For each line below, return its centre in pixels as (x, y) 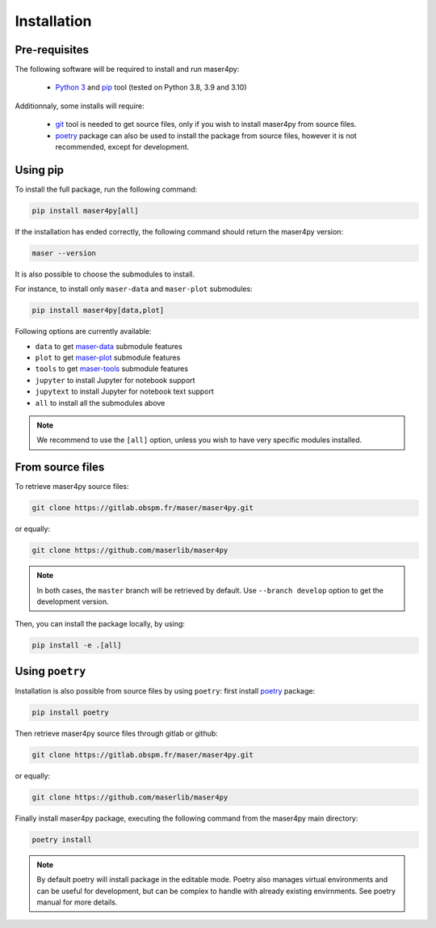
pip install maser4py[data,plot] (98, 310)
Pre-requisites (52, 50)
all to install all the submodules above (100, 403)
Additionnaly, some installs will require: (80, 106)
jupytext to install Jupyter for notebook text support (124, 391)
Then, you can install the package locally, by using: (100, 624)
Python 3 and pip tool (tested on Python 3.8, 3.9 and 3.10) (151, 87)
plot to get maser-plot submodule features (108, 357)
